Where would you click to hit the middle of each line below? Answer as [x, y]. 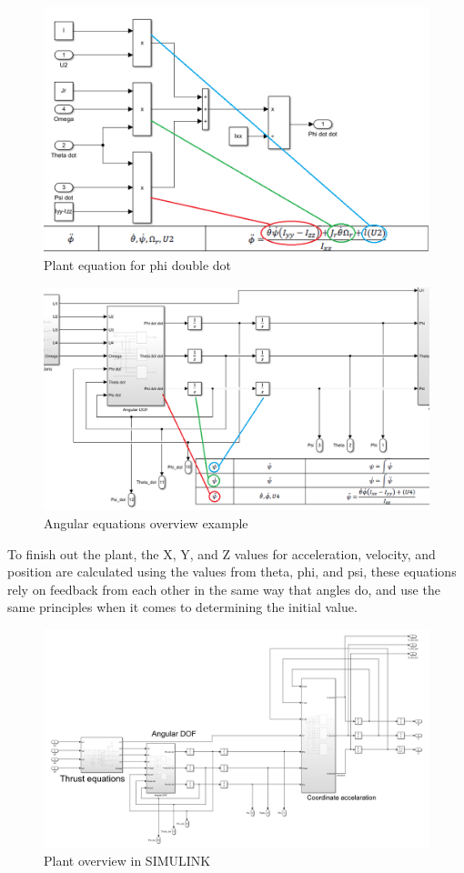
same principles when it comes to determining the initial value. [182, 607]
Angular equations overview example [146, 523]
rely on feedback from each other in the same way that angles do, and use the [224, 589]
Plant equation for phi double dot [138, 265]
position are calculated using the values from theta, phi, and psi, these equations [232, 572]
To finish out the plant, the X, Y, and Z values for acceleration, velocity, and [222, 553]
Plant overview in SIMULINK [127, 860]
